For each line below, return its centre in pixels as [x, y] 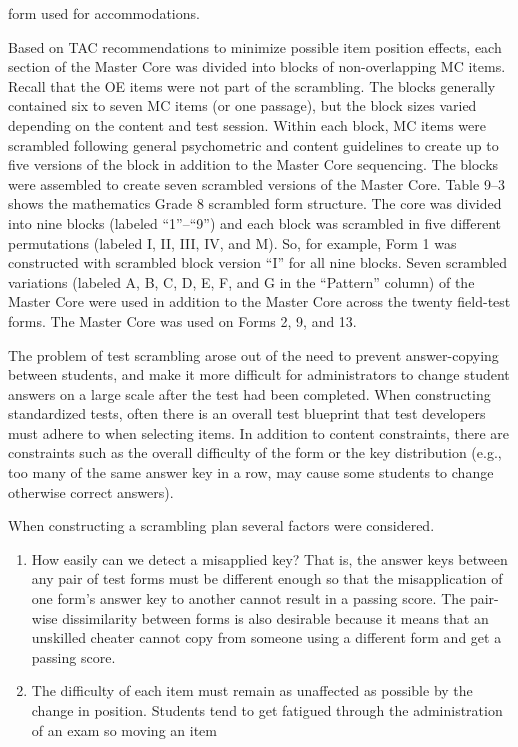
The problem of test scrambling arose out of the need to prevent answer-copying [253, 354]
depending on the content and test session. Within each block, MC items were [247, 124]
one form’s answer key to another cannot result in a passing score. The [248, 598]
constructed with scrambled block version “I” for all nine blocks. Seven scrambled [258, 262]
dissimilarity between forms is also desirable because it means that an [275, 617]
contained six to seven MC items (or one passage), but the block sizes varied [242, 105]
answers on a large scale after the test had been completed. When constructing [249, 393]
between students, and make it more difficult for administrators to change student [259, 374]
